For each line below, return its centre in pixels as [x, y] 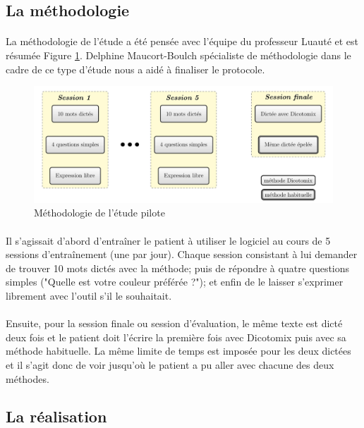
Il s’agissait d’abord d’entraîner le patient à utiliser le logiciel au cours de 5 [168, 240]
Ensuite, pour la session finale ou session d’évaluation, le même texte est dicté [174, 323]
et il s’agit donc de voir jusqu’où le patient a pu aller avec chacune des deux [170, 364]
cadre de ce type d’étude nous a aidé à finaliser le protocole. [135, 69]
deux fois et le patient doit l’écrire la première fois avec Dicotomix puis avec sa [176, 337]
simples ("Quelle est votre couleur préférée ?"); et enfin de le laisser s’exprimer [175, 282]
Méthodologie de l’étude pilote [99, 213]
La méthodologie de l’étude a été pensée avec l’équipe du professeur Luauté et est [182, 41]
